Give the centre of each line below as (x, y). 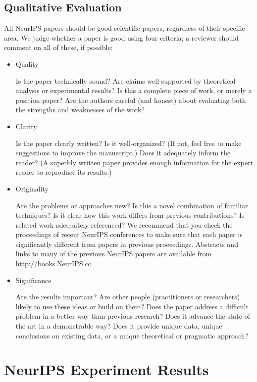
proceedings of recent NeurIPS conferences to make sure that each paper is (129, 234)
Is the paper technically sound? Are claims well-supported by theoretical (126, 80)
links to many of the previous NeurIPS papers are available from (114, 254)
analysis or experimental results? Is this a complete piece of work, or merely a (134, 90)
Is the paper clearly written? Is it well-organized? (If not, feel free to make (128, 143)
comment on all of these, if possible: (58, 47)
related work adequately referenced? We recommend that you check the (124, 224)
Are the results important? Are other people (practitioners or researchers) (128, 297)
